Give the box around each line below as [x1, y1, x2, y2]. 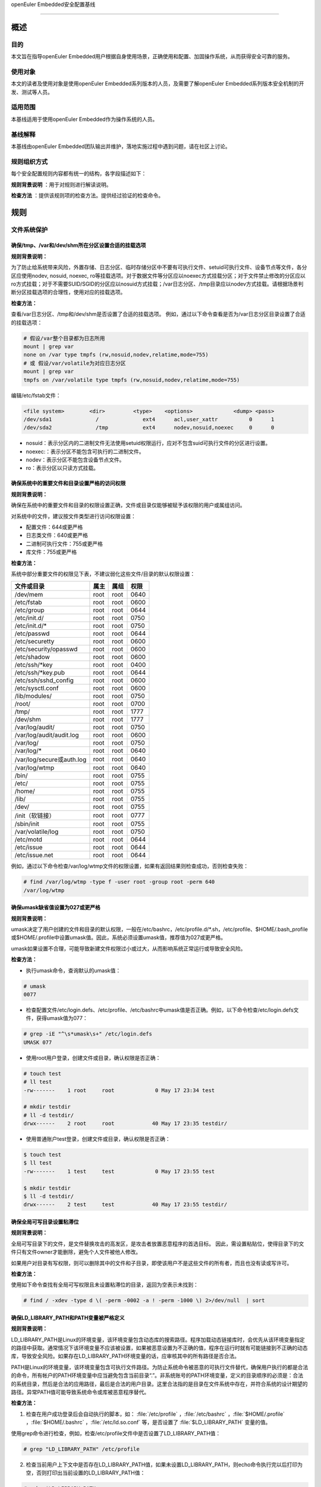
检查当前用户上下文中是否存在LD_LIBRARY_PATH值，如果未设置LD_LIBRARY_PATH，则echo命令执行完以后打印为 [26, 1461, 303, 1468]
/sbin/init [14, 820, 40, 828]
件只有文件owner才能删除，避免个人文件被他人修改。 [11, 1248, 141, 1256]
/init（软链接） [14, 812, 55, 820]
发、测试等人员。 [11, 88, 53, 95]
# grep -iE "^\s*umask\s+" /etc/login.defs [23, 1031, 153, 1037]
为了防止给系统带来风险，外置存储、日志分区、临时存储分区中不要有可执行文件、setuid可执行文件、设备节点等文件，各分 [11, 263, 307, 271]
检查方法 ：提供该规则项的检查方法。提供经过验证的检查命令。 [11, 192, 163, 199]
